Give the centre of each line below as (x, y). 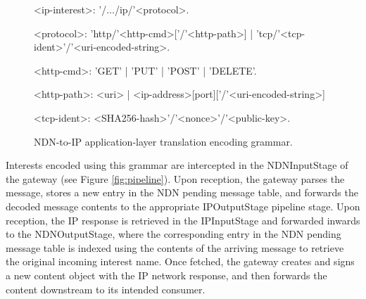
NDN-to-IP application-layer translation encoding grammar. (163, 141)
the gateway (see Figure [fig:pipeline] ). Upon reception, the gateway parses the (175, 178)
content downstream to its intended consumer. (106, 289)
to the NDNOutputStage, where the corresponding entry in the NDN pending (173, 234)
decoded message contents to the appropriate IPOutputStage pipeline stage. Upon (183, 206)
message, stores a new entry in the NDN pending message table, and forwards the (182, 192)
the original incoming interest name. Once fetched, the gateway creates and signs (180, 261)
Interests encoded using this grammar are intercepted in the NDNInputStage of (177, 165)
